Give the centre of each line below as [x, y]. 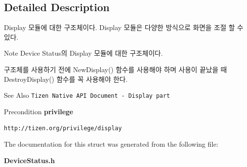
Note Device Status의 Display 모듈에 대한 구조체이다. [84, 53]
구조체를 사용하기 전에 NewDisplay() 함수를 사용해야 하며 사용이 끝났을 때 [116, 69]
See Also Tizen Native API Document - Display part [87, 95]
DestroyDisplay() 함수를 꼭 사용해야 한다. [66, 79]
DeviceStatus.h [30, 160]
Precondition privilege [39, 111]
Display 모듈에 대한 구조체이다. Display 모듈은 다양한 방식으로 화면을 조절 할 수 [124, 27]
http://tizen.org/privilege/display [63, 129]
